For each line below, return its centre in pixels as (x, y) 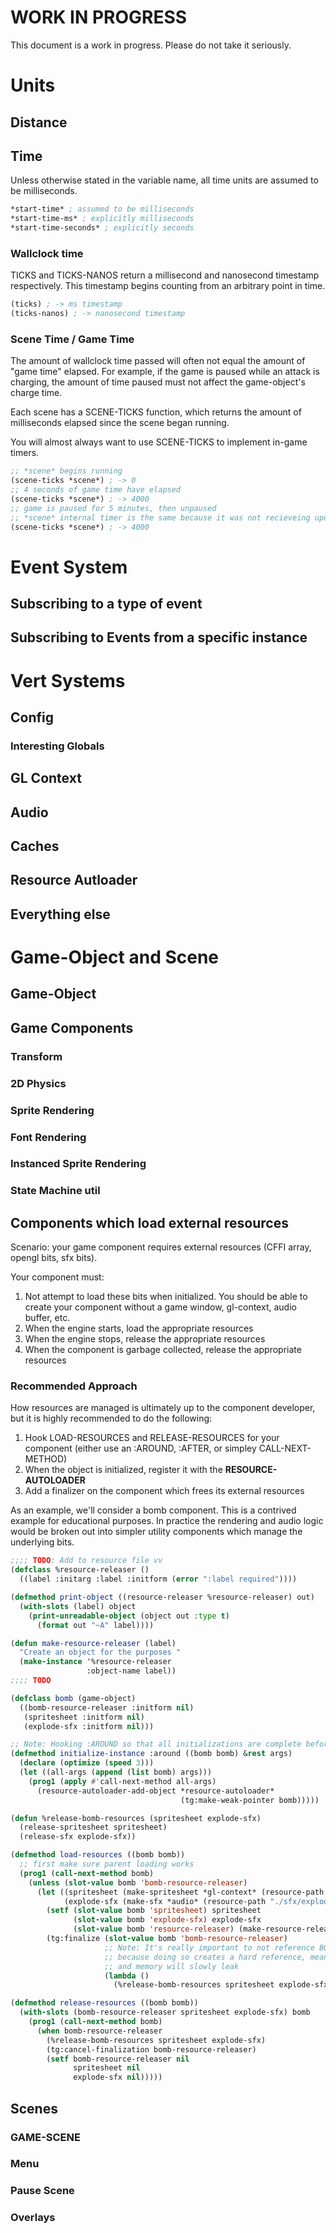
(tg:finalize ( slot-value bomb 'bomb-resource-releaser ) (167, 1939)
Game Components (72, 1027)
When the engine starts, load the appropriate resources (139, 1328)
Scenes (34, 2108)
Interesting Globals (57, 746)
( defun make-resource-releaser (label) (93, 1643)
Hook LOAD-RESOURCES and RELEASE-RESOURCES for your (152, 1438)
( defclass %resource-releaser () (80, 1570)
